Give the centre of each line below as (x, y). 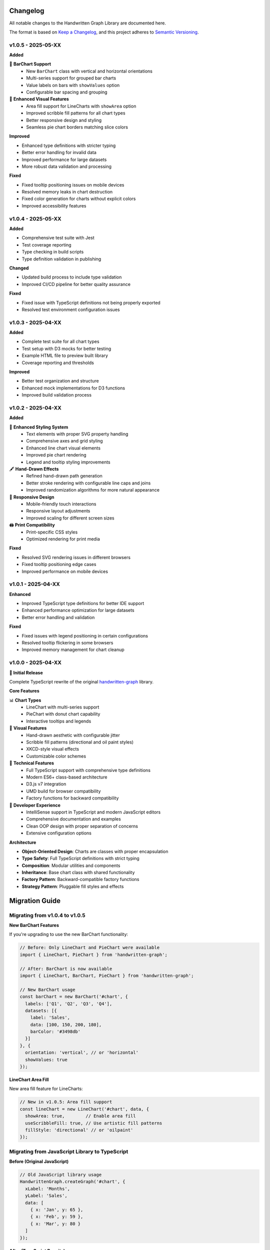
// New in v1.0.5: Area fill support (66, 1102)
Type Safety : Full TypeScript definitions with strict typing (80, 858)
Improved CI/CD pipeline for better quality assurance (76, 284)
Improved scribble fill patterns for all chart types (76, 113)
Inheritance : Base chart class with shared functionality (78, 872)
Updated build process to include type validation (72, 277)
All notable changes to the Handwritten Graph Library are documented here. (87, 23)
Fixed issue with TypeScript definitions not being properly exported (91, 302)
